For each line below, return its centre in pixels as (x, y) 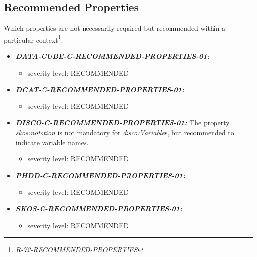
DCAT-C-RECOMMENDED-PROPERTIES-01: (100, 89)
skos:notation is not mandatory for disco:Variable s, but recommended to (125, 132)
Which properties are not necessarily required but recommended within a (115, 28)
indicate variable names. (52, 142)
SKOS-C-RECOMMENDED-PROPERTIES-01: (99, 208)
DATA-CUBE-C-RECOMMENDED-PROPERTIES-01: (112, 56)
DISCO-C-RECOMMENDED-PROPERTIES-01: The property (123, 123)
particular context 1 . (34, 39)
